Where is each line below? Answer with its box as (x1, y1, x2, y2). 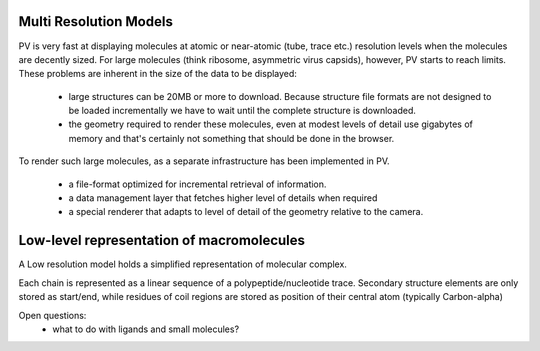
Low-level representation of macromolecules (18, 232, 305, 249)
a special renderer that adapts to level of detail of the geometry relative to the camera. (68, 206, 424, 218)
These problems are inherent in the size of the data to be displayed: (18, 68, 297, 80)
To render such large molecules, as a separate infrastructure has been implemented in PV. (18, 155, 390, 167)
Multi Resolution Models (18, 13, 174, 30)
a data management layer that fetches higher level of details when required (68, 192, 378, 204)
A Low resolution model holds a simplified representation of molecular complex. (18, 258, 347, 270)
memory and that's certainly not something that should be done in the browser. (68, 132, 395, 144)
